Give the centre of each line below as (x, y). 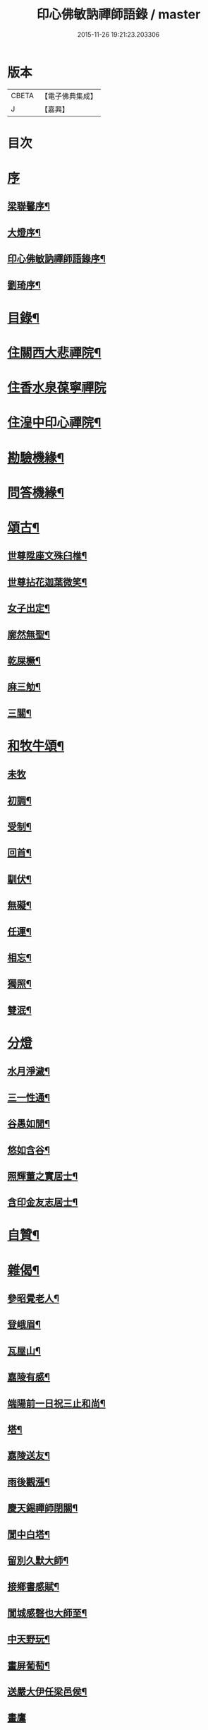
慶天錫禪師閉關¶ (43, 1508)
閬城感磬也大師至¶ (47, 1613)
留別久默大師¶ (38, 1560)
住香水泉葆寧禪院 (57, 388)
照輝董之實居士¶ (43, 1176)
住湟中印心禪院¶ (54, 423)
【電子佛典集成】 (69, 96)
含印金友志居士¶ (43, 1202)
